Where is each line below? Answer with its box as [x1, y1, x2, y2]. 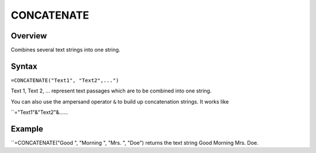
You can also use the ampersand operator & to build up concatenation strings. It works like [11, 98, 229, 105]
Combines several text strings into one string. [11, 47, 121, 54]
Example [11, 124, 43, 134]
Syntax [11, 61, 37, 71]
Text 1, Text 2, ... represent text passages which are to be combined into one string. [11, 87, 212, 94]
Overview [11, 31, 47, 41]
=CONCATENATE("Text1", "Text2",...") [11, 77, 119, 84]
